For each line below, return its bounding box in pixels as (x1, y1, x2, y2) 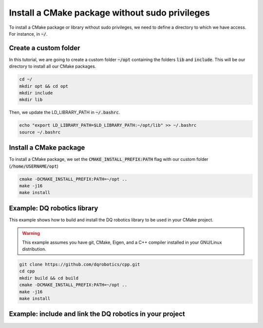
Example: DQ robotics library (9, 204, 98, 212)
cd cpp (19, 269, 35, 274)
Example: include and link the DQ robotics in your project (9, 310, 185, 318)
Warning (22, 231, 40, 236)
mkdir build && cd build (19, 275, 79, 281)
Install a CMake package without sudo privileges (9, 7, 210, 18)
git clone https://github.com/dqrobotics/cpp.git (19, 262, 140, 268)
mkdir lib (19, 97, 43, 102)
